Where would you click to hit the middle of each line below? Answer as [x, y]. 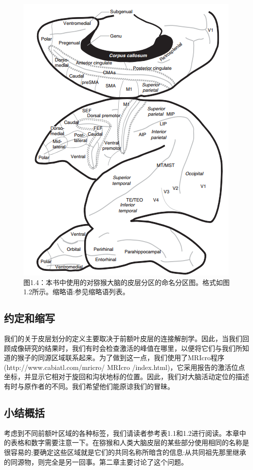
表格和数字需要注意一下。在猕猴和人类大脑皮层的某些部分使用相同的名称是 [130, 442]
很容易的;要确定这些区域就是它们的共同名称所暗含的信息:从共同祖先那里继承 [125, 452]
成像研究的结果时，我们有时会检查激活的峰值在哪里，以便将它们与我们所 [126, 348]
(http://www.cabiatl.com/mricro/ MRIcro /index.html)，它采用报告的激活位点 [125, 367]
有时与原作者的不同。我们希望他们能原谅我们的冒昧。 [89, 386]
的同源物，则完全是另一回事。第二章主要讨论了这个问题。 [96, 461]
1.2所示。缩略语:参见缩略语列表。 [76, 292]
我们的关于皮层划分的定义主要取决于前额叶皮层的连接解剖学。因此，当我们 [123, 338]
